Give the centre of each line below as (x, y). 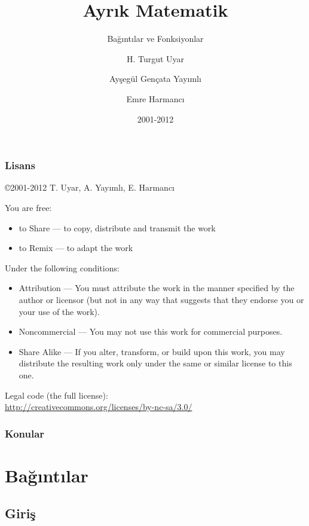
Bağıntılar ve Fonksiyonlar (155, 39)
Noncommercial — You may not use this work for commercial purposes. (151, 331)
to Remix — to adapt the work (76, 248)
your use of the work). (59, 311)
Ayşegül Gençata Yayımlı (155, 79)
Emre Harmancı (155, 98)
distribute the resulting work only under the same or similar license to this (155, 363)
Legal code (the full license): (56, 395)
